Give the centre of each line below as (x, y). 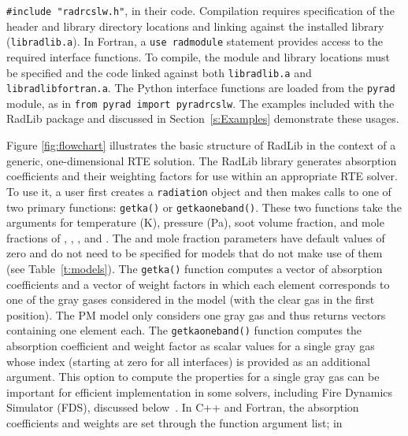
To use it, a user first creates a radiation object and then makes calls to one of (199, 191)
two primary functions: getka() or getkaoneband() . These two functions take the (204, 207)
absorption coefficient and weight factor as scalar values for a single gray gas (191, 346)
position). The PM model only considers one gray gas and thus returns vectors (196, 314)
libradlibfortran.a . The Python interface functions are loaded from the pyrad (201, 88)
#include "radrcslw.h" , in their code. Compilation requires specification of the (200, 10)
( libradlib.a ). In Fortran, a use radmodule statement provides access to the (195, 41)
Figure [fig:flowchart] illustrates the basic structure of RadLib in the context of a (201, 145)
